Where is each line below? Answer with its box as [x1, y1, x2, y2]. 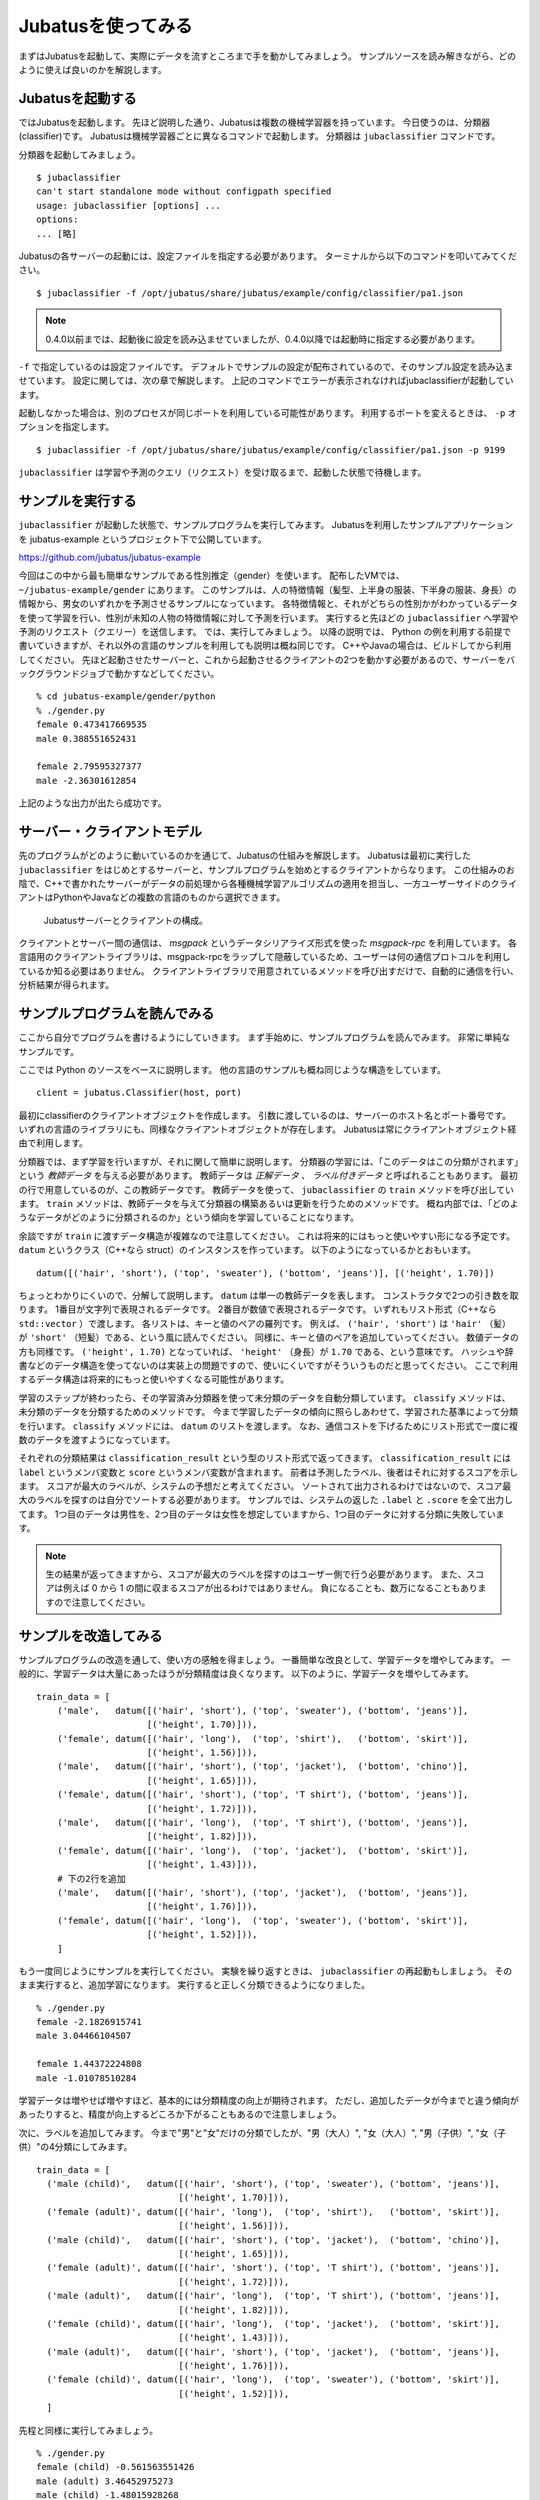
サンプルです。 [18, 1045, 80, 1057]
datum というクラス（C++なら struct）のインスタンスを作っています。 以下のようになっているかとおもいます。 [18, 1244, 477, 1256]
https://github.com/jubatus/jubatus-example [18, 551, 202, 563]
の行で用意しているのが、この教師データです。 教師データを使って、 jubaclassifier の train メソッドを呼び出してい [18, 1183, 514, 1195]
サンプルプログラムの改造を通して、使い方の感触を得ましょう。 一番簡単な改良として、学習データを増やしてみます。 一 [18, 1653, 511, 1665]
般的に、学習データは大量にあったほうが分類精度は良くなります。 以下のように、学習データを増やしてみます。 [18, 1668, 474, 1680]
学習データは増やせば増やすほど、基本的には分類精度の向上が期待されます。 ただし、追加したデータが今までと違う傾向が [18, 2095, 519, 2107]
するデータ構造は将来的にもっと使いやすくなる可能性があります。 [18, 1373, 290, 1385]
